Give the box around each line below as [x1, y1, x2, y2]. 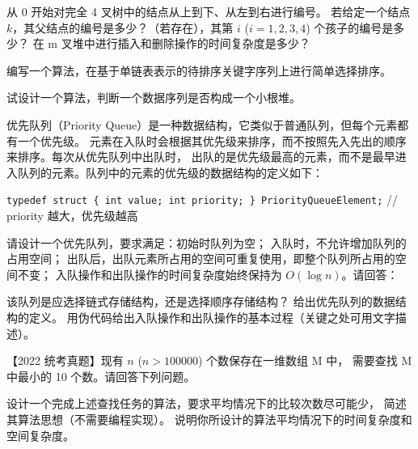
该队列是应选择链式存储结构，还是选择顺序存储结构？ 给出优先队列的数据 [6, 293, 395, 310]
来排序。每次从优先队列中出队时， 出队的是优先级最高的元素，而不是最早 [6, 148, 395, 165]
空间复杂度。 [6, 426, 74, 443]
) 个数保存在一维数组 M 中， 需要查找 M [197, 352, 412, 369]
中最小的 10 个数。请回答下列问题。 [6, 367, 196, 384]
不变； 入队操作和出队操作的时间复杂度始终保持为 [17, 265, 282, 282]
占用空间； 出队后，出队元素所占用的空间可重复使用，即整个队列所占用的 [6, 250, 395, 267]
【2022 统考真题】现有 [6, 352, 124, 369]
